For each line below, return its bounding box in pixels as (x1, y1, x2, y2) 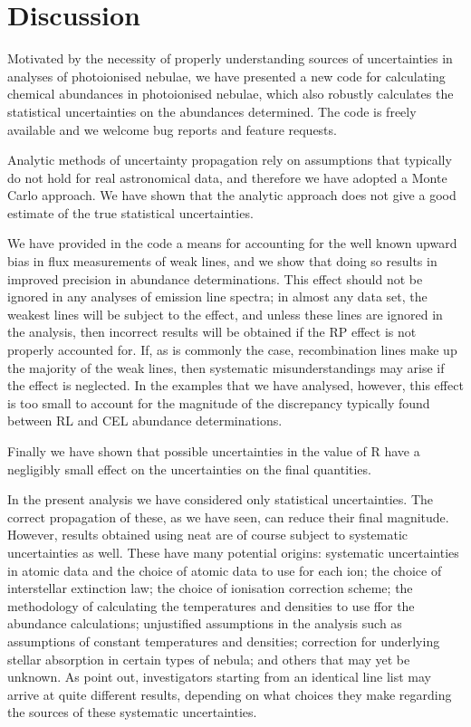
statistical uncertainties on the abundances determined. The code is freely (7, 101, 417, 120)
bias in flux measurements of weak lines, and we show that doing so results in (7, 252, 437, 271)
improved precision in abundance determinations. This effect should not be (7, 269, 423, 288)
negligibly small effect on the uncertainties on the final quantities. (7, 459, 371, 478)
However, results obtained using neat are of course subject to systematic (7, 525, 409, 544)
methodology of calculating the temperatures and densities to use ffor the (7, 596, 415, 615)
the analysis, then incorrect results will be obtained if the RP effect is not (7, 322, 417, 341)
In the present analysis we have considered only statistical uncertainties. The (7, 490, 434, 509)
